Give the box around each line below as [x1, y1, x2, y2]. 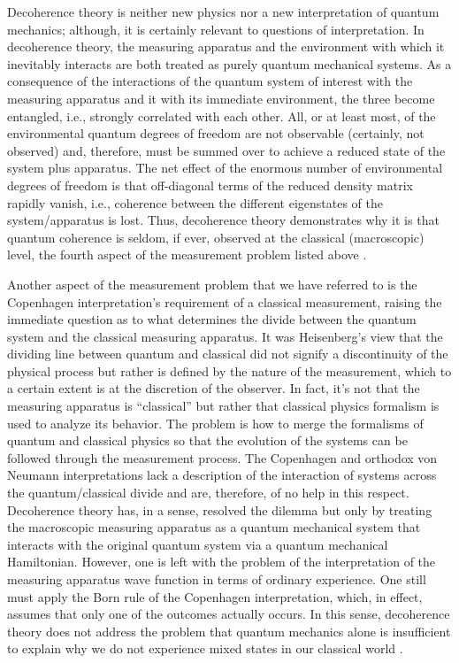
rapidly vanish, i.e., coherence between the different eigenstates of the [7, 193, 383, 212]
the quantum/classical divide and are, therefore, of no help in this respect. [7, 483, 409, 502]
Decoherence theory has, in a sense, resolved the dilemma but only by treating [7, 500, 432, 519]
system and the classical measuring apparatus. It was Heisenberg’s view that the [7, 327, 443, 345]
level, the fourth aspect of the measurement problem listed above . [7, 245, 367, 264]
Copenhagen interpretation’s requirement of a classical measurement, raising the [7, 292, 442, 311]
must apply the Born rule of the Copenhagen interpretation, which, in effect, [7, 587, 423, 605]
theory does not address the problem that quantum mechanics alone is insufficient [7, 621, 451, 640]
